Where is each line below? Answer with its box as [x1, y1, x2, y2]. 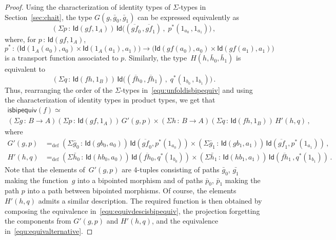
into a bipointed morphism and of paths [77, 174, 203, 185]
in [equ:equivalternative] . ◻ [5, 225, 93, 236]
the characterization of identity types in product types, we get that [5, 94, 215, 105]
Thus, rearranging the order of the [5, 84, 113, 95]
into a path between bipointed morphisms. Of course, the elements [27, 185, 236, 196]
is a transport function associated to [5, 52, 118, 63]
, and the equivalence [152, 215, 219, 226]
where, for [5, 33, 36, 44]
